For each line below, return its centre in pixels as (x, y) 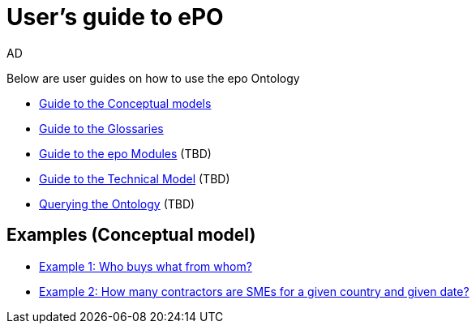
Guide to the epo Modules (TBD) (125, 153)
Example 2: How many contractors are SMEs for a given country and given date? (254, 291)
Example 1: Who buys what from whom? (146, 266)
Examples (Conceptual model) (131, 235)
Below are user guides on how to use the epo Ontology (153, 78)
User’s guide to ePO (115, 17)
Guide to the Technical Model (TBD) (135, 178)
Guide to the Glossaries (101, 128)
